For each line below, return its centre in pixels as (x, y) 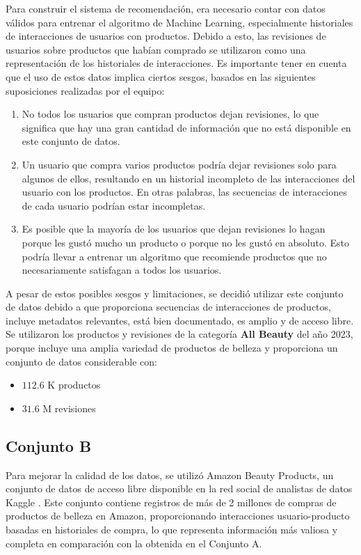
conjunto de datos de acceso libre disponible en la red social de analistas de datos (179, 488)
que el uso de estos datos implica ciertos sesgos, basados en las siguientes (161, 76)
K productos (74, 385)
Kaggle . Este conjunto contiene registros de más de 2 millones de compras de (171, 502)
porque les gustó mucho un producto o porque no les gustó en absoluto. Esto (185, 242)
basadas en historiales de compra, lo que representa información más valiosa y (172, 530)
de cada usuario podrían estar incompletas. (114, 205)
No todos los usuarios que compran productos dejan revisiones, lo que (170, 114)
